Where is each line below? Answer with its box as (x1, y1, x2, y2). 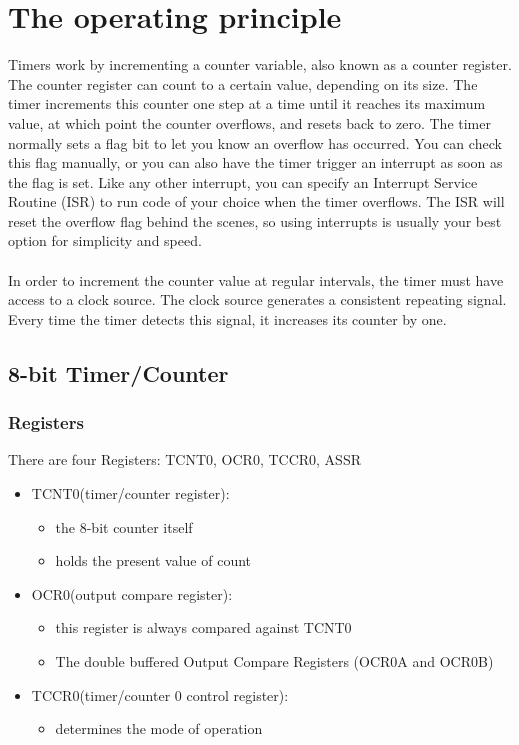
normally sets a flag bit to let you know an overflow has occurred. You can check (8, 132, 502, 153)
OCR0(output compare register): (31, 583, 233, 604)
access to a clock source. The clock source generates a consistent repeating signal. (8, 289, 507, 310)
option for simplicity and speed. (8, 230, 202, 251)
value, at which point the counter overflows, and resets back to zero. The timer (8, 112, 491, 133)
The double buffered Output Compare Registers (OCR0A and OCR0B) (55, 651, 494, 671)
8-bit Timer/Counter (8, 357, 229, 388)
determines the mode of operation (55, 718, 263, 739)
